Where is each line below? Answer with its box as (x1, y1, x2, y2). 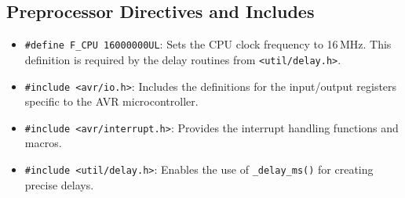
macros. (24, 135, 62, 151)
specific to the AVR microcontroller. (24, 93, 199, 110)
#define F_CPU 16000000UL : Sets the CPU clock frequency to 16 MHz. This (24, 36, 392, 52)
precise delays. (24, 176, 94, 193)
